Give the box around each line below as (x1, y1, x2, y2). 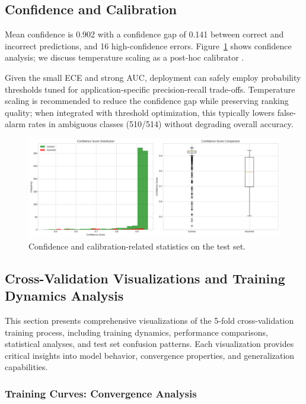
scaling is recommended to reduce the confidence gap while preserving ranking (5, 94, 289, 107)
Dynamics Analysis (5, 286, 124, 305)
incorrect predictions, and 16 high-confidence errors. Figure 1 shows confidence (5, 39, 292, 52)
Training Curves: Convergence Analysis (5, 386, 197, 400)
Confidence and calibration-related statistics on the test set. (28, 239, 246, 252)
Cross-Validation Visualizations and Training (5, 269, 285, 287)
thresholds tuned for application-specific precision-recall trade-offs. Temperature (5, 83, 295, 95)
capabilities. (5, 361, 48, 373)
